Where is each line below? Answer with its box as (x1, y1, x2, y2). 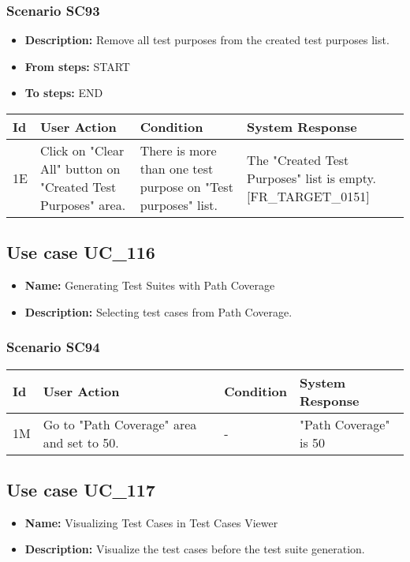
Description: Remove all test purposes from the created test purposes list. (24, 32, 389, 48)
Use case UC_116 (6, 240, 155, 264)
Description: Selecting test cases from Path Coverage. (24, 303, 293, 320)
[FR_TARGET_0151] (247, 186, 370, 205)
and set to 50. (43, 433, 119, 451)
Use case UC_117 (6, 478, 155, 501)
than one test (140, 159, 214, 178)
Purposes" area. (39, 196, 126, 214)
